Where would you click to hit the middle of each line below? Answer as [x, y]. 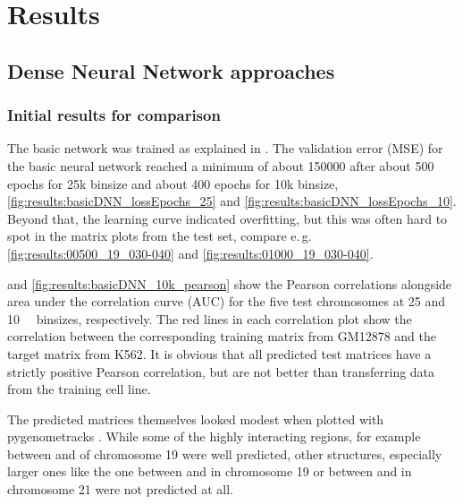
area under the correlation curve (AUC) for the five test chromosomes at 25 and [227, 301]
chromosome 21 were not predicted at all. [120, 489]
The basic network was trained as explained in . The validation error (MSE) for [225, 148]
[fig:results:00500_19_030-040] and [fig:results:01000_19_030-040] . [190, 253]
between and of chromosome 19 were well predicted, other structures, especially [225, 453]
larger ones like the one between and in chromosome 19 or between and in [210, 471]
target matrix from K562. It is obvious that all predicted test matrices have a [219, 353]
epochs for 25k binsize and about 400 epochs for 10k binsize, [173, 183]
